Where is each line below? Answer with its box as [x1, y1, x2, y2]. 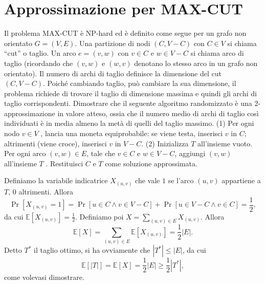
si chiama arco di [190, 48, 244, 58]
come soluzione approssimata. [105, 158, 197, 168]
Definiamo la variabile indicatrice [4, 175, 108, 186]
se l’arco [168, 175, 194, 186]
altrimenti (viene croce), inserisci [4, 138, 107, 148]
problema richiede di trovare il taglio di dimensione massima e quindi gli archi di [4, 88, 257, 98]
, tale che [86, 148, 115, 159]
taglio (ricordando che [4, 57, 73, 68]
